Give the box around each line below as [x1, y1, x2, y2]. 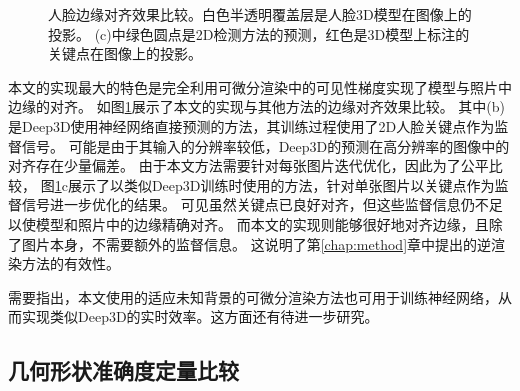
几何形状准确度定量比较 [8, 355, 239, 386]
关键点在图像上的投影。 [48, 43, 202, 64]
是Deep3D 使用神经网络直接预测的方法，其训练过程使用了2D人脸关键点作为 [8, 115, 495, 136]
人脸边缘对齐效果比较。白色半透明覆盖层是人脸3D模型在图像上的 [48, 4, 472, 24]
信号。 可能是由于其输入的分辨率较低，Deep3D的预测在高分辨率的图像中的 [21, 135, 510, 156]
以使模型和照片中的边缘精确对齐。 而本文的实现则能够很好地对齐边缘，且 [8, 213, 489, 234]
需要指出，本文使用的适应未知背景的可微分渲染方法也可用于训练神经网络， [8, 286, 498, 307]
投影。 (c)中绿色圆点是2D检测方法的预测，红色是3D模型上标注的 [48, 23, 470, 44]
